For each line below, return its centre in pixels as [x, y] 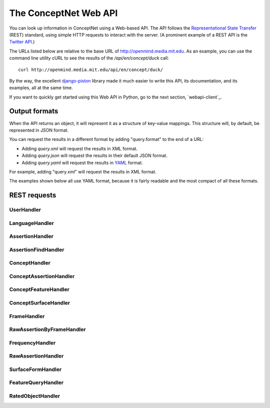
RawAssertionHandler [36, 356]
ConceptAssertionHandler [42, 276]
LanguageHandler [32, 223]
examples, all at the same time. [41, 88]
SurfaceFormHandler [35, 369]
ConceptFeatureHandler [39, 289]
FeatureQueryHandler [36, 382]
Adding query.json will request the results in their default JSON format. [94, 155]
